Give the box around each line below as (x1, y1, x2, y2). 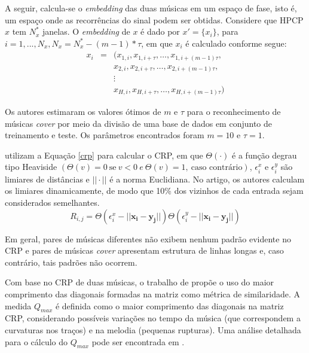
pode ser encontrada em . (91, 335, 185, 348)
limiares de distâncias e (5, 172, 90, 185)
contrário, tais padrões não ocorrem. (5, 255, 137, 268)
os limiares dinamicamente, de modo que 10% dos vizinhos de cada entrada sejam (5, 184, 304, 197)
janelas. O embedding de (42, 25, 130, 38)
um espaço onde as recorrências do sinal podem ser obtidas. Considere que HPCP (5, 13, 304, 26)
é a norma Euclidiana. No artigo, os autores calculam (109, 172, 305, 185)
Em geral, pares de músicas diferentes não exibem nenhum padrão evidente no (5, 232, 291, 245)
